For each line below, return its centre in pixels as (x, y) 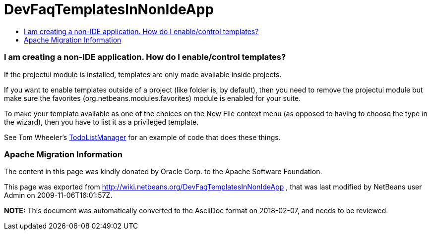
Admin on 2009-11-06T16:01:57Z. (58, 195)
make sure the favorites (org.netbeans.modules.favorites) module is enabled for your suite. (153, 98)
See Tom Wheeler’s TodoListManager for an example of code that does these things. (142, 137)
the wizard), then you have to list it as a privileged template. (101, 122)
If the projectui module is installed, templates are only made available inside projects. (143, 74)
